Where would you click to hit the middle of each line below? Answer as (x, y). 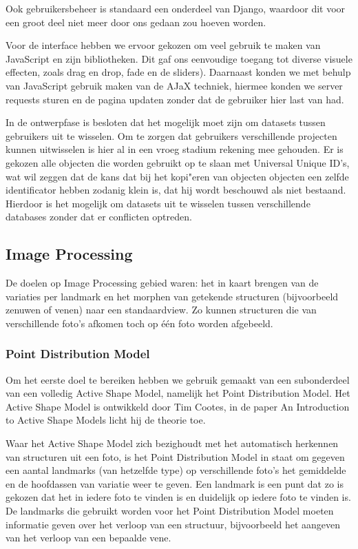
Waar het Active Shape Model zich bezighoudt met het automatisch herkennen (172, 443)
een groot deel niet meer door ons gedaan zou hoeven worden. (136, 22)
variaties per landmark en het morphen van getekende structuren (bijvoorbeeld (172, 296)
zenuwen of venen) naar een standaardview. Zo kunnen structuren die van (161, 310)
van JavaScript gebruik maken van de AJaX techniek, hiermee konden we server (174, 85)
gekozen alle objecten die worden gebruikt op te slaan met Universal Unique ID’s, (178, 162)
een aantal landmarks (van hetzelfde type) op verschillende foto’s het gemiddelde (176, 470)
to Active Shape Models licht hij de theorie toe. (106, 420)
